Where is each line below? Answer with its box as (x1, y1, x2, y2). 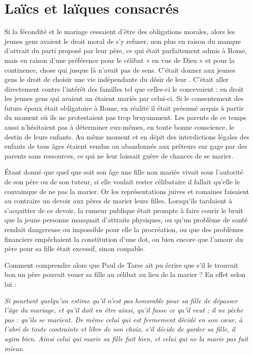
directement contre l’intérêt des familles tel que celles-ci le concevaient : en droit (4, 83, 244, 94)
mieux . (4, 343, 24, 353)
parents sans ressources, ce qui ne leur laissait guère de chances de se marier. (4, 150, 234, 160)
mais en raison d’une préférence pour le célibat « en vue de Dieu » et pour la (4, 55, 235, 65)
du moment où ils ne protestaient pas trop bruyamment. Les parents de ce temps (4, 112, 247, 122)
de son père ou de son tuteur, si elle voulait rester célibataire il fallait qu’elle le (4, 177, 240, 187)
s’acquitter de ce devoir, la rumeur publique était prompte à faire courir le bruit (4, 205, 244, 215)
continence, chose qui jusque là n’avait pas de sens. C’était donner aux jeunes (4, 64, 235, 75)
